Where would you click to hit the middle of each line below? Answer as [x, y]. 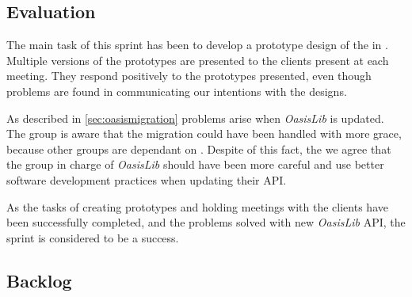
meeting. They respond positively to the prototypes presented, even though [189, 76]
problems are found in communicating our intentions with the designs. [177, 91]
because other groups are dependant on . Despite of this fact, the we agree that [199, 148]
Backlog [39, 280]
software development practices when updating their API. [147, 179]
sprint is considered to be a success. [93, 237]
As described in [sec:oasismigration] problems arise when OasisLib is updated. [195, 118]
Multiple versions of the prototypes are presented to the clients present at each [198, 60]
